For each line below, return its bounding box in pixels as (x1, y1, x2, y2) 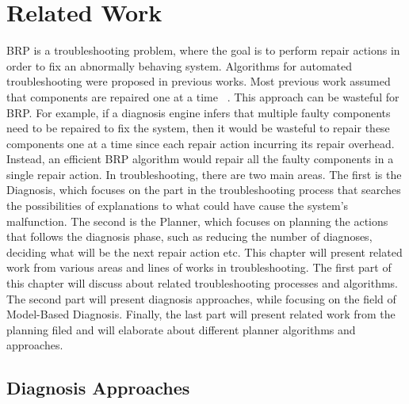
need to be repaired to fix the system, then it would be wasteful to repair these (6, 120, 390, 136)
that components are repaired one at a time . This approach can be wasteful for (6, 88, 399, 105)
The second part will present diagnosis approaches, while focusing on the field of (6, 290, 396, 307)
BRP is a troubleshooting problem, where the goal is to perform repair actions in (6, 42, 400, 59)
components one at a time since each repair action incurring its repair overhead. (6, 135, 395, 151)
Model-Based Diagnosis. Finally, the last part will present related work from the (6, 306, 396, 322)
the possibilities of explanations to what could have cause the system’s (6, 197, 349, 214)
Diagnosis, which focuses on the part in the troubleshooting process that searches (6, 181, 401, 198)
